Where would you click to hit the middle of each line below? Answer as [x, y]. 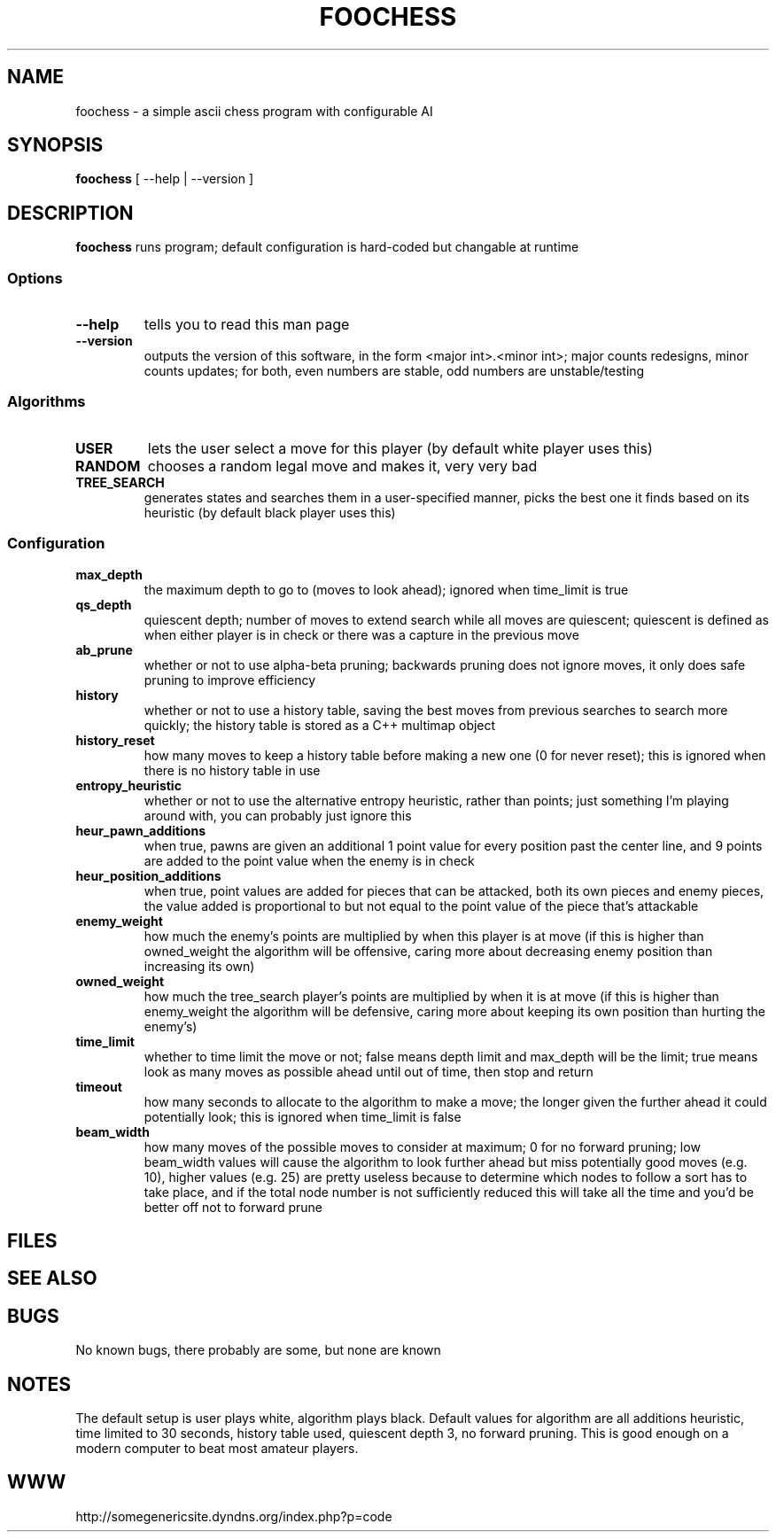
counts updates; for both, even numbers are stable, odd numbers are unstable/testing [394, 371]
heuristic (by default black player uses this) [270, 512]
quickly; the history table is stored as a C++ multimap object [320, 725]
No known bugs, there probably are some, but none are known [258, 1350]
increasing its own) [199, 966]
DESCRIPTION [70, 213]
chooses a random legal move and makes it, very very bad [342, 466]
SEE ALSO [52, 1279]
